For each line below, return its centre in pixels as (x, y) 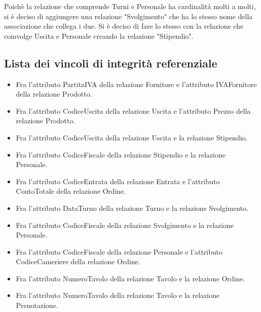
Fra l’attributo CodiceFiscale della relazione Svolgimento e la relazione (125, 225)
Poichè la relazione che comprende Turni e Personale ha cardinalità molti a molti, (130, 6)
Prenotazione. (37, 305)
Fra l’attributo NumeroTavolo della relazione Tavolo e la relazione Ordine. (130, 278)
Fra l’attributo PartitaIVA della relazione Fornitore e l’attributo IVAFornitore (136, 84)
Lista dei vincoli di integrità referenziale (111, 63)
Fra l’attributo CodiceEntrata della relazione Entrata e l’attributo (118, 181)
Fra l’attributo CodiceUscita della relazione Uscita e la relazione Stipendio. (132, 137)
